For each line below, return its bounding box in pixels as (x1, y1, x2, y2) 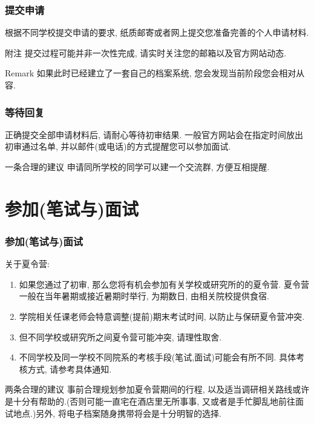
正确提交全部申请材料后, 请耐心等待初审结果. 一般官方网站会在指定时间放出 (5, 128, 304, 141)
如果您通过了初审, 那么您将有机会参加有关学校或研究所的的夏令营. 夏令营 (19, 277, 309, 290)
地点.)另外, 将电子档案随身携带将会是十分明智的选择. (13, 406, 221, 419)
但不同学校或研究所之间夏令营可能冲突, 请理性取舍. (19, 330, 222, 343)
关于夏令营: (5, 257, 50, 270)
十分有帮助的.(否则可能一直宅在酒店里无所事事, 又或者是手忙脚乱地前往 (13, 394, 295, 407)
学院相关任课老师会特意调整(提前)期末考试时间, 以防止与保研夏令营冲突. (19, 310, 305, 322)
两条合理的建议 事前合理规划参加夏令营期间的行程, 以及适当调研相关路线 (5, 383, 293, 396)
